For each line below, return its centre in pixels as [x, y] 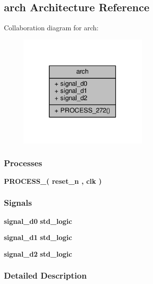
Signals [18, 203]
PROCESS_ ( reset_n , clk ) [53, 181]
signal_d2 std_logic [38, 253]
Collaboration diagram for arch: [51, 28]
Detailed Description [45, 275]
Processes [23, 163]
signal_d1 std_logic [38, 237]
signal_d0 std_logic [38, 221]
